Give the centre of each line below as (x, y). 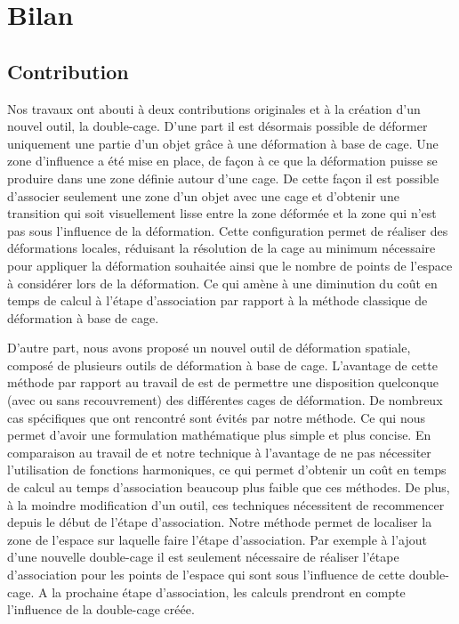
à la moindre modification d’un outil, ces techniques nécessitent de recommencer (226, 504)
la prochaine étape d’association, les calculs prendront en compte (229, 592)
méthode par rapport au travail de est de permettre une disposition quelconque (223, 382)
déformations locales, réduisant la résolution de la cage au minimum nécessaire (221, 248)
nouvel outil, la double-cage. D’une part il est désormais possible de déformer (217, 126)
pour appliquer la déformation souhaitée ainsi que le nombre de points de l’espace (230, 265)
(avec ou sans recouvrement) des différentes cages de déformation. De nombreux (225, 400)
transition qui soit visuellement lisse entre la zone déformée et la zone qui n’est (222, 213)
